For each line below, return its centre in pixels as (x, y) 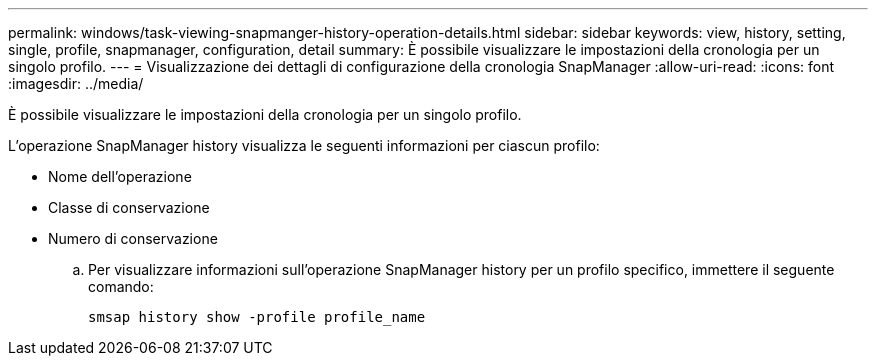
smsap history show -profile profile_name (257, 317)
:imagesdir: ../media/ (76, 83)
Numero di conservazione (133, 238)
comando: (121, 286)
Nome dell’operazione (120, 176)
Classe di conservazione (129, 207)
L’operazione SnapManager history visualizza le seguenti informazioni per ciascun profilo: (304, 145)
